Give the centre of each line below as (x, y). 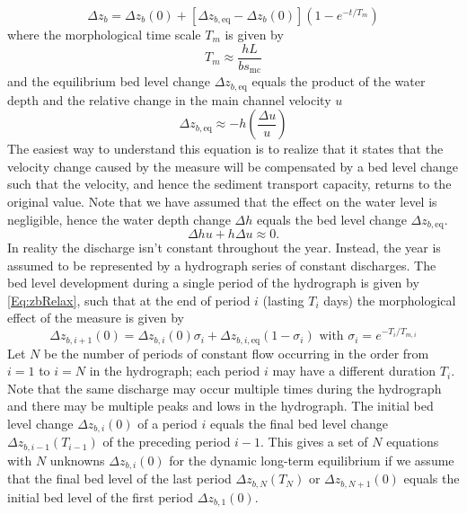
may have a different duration (354, 371)
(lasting (283, 300)
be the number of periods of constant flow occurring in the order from (236, 353)
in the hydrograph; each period (175, 371)
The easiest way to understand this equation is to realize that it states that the (225, 149)
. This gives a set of (314, 442)
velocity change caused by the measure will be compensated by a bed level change (233, 166)
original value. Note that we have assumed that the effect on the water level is (222, 201)
